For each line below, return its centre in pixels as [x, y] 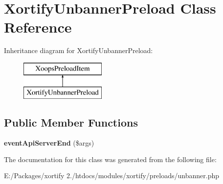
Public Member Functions [71, 122]
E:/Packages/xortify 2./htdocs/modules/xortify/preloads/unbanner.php [112, 175]
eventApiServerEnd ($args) [49, 143]
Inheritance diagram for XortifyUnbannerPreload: [78, 50]
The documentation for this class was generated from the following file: [110, 159]
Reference [38, 27]
